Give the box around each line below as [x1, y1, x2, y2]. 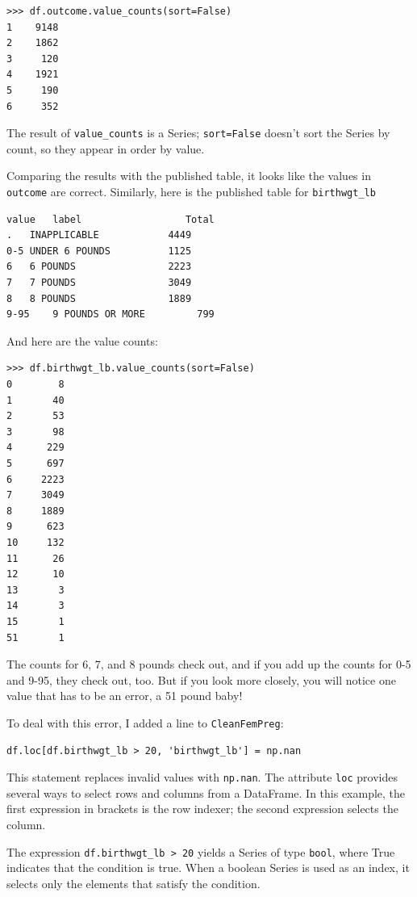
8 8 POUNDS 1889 [6, 292, 192, 304]
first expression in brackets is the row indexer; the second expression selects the [6, 800, 398, 817]
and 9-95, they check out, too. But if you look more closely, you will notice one [6, 671, 396, 688]
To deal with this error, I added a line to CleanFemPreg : [6, 714, 284, 731]
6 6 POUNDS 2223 [6, 261, 192, 273]
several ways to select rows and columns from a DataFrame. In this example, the [6, 784, 406, 801]
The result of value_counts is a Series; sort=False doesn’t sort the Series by [6, 124, 390, 141]
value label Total [6, 213, 215, 225]
